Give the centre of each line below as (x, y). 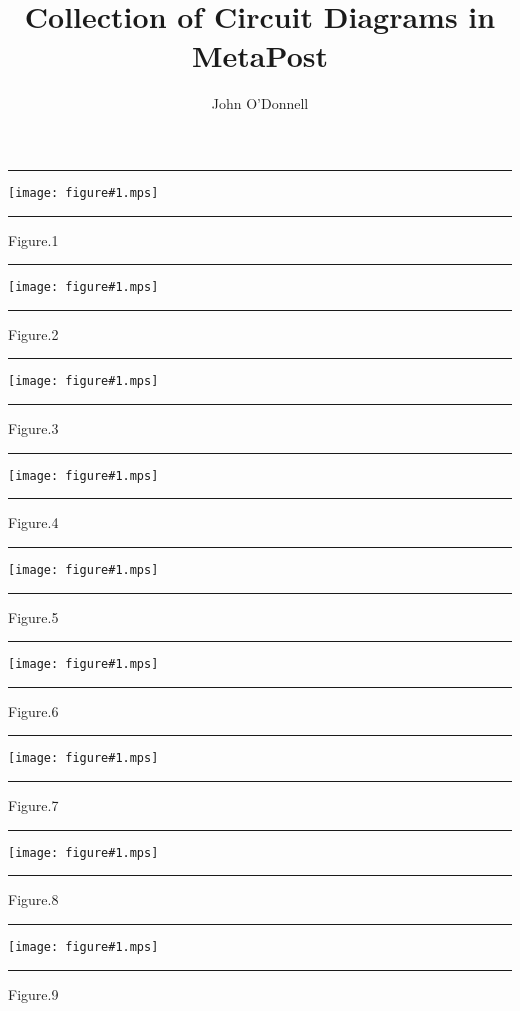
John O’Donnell (260, 103)
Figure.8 (33, 899)
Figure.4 (33, 522)
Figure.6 (33, 710)
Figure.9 (33, 993)
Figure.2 (33, 333)
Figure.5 (33, 616)
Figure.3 (33, 428)
